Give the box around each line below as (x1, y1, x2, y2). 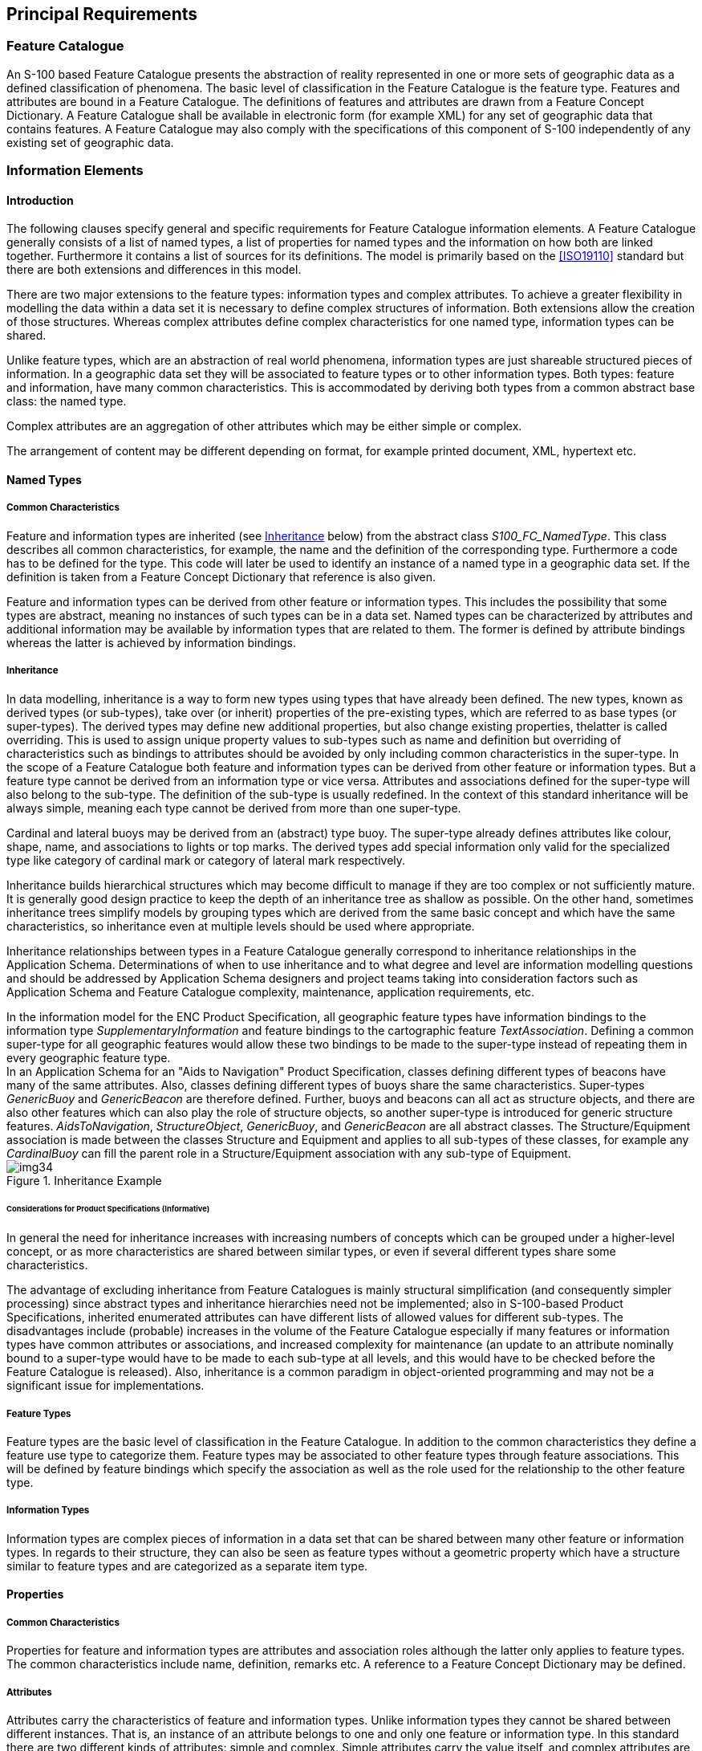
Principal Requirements (6, 4, 198, 24)
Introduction (6, 193, 74, 207)
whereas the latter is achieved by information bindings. (6, 635, 297, 649)
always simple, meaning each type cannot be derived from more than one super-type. (6, 800, 461, 815)
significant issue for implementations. (6, 1378, 205, 1393)
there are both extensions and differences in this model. (6, 263, 302, 277)
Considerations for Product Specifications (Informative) (6, 1204, 210, 1214)
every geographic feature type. (6, 1050, 171, 1065)
